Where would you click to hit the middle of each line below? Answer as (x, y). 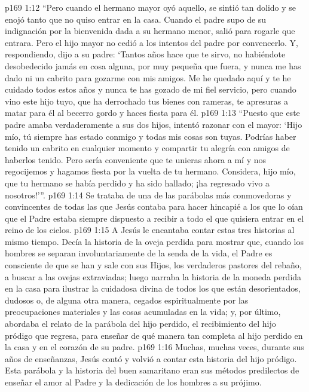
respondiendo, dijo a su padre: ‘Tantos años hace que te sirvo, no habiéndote (145, 54)
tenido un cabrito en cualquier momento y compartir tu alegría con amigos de (147, 148)
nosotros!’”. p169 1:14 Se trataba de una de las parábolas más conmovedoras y (148, 195)
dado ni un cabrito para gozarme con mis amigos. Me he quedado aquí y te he (148, 77)
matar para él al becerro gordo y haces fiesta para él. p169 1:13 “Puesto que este (152, 113)
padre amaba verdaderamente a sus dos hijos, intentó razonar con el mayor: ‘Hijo (154, 124)
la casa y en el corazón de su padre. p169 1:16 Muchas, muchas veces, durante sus (154, 347)
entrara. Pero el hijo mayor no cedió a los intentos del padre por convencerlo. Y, (152, 42)
